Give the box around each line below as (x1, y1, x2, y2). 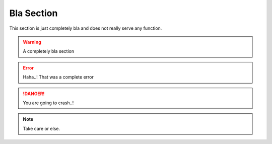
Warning (23, 39, 41, 45)
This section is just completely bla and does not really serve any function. (9, 25, 162, 31)
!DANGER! (23, 91, 45, 97)
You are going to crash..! (23, 100, 74, 106)
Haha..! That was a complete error (23, 74, 94, 80)
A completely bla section (23, 48, 75, 54)
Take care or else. (23, 125, 60, 131)
